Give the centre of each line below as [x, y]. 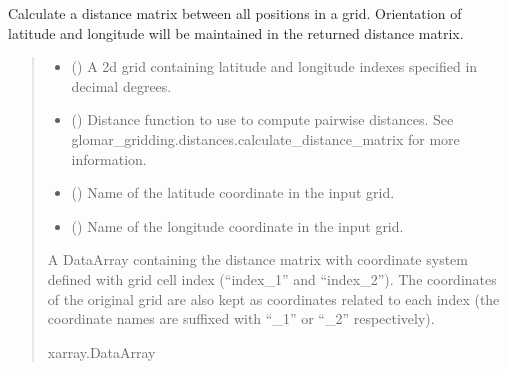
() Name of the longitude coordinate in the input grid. [237, 225]
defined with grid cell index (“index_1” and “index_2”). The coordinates [272, 278]
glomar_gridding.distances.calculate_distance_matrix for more [265, 138]
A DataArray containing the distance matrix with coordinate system [257, 259]
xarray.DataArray [101, 351]
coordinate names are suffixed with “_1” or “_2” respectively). [241, 318]
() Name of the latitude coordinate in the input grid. [233, 192]
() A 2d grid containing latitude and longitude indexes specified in [274, 66]
